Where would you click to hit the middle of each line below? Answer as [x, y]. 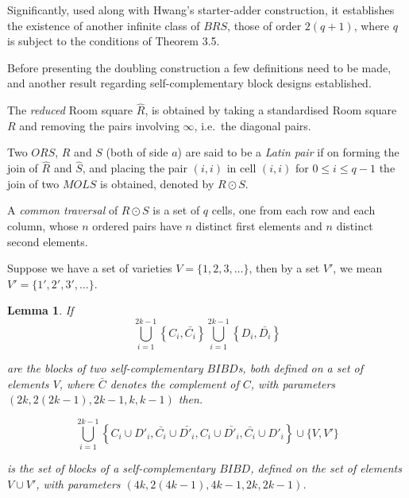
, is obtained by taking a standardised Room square [271, 110]
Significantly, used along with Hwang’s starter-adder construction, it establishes [201, 10]
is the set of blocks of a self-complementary [112, 467]
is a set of [176, 210]
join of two [33, 183]
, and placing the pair [135, 168]
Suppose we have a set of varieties [90, 268]
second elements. [48, 241]
